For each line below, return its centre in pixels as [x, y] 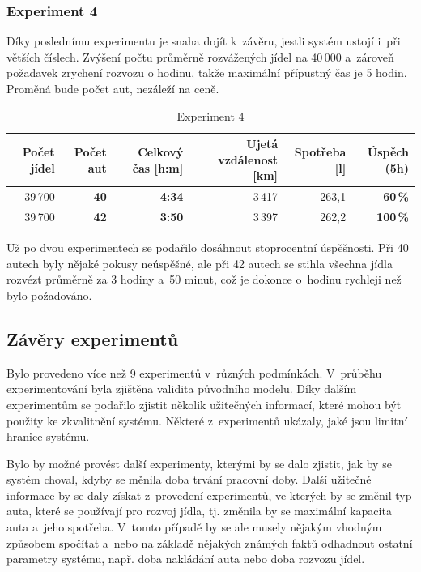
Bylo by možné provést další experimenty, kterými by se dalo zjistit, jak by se [199, 463]
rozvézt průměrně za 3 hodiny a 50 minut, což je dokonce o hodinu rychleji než [204, 279]
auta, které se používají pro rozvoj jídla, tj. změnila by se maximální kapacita [199, 511]
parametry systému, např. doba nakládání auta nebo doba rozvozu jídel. [186, 559]
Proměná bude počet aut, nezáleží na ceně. [113, 88]
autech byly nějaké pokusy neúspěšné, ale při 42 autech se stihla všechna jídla [200, 263]
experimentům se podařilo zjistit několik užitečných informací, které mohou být [204, 404]
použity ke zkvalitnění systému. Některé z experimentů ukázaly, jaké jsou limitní [207, 420]
